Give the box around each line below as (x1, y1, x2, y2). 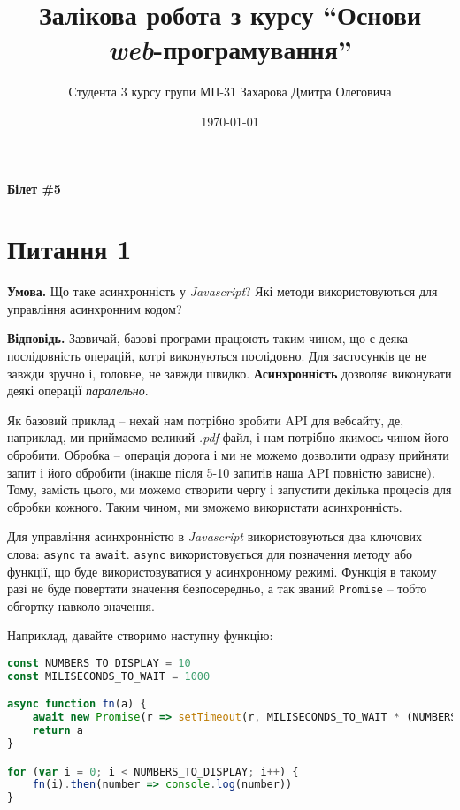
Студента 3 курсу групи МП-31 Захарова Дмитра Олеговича (68, 82, 392, 101)
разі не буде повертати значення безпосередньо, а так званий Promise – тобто (7, 579, 427, 598)
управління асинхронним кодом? (7, 299, 182, 317)
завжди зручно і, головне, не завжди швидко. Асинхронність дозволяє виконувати (7, 363, 452, 382)
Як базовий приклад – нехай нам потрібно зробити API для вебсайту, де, (7, 410, 404, 429)
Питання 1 (7, 231, 132, 267)
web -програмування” (108, 31, 352, 68)
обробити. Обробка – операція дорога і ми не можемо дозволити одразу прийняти (7, 445, 449, 463)
